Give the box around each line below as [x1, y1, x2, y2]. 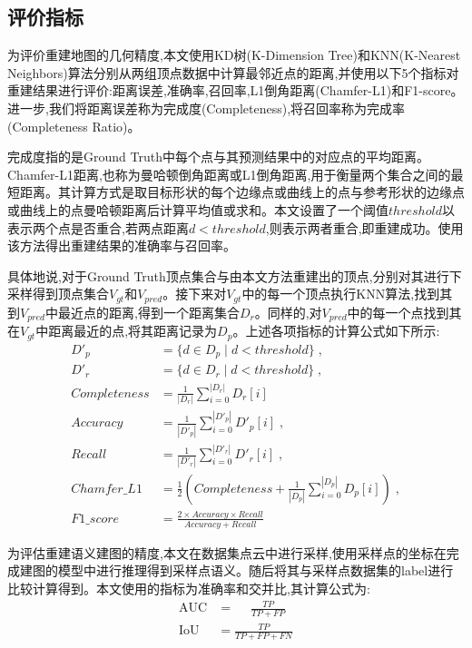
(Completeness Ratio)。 [7, 116, 141, 135]
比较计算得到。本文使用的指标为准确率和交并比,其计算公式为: [7, 578, 370, 597]
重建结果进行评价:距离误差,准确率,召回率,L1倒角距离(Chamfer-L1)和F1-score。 [7, 81, 464, 100]
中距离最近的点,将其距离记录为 [35, 321, 218, 340]
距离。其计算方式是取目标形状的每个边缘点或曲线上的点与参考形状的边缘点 [19, 182, 465, 201]
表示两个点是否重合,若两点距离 [7, 218, 189, 237]
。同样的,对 [254, 302, 322, 321]
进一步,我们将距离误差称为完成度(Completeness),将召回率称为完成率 [7, 98, 406, 117]
